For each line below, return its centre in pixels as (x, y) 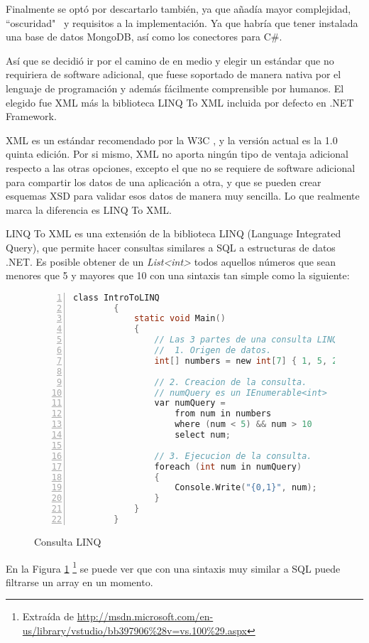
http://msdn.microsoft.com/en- (145, 616)
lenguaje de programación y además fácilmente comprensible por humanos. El (175, 88)
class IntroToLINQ (116, 297)
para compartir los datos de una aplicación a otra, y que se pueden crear (164, 182)
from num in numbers (223, 414)
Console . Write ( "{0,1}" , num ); (246, 488)
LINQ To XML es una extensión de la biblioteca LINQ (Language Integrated (174, 233)
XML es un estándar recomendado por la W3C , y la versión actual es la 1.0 (172, 140)
